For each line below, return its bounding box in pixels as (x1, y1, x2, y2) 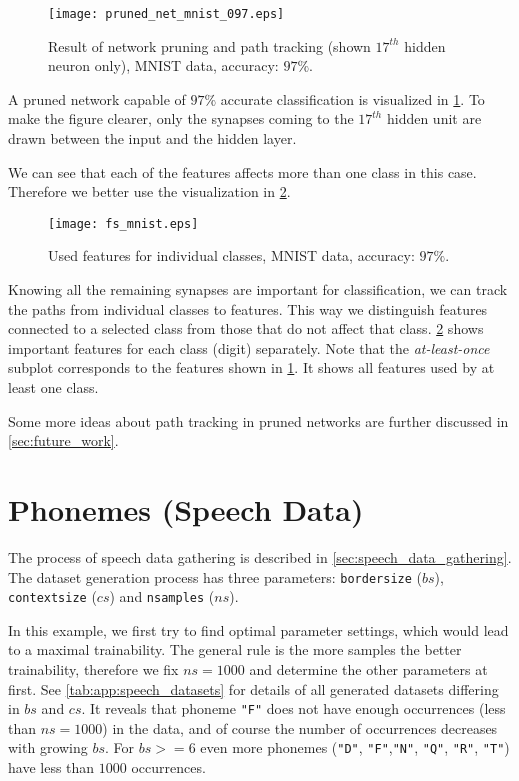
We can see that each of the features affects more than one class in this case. (8, 161, 477, 182)
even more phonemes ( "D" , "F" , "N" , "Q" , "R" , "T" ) (200, 737, 510, 758)
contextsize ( (8, 586, 97, 607)
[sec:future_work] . (8, 430, 119, 451)
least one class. (8, 377, 99, 398)
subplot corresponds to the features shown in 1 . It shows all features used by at (8, 357, 495, 378)
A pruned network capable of (8, 88, 186, 109)
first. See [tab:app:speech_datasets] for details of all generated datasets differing (8, 678, 499, 699)
